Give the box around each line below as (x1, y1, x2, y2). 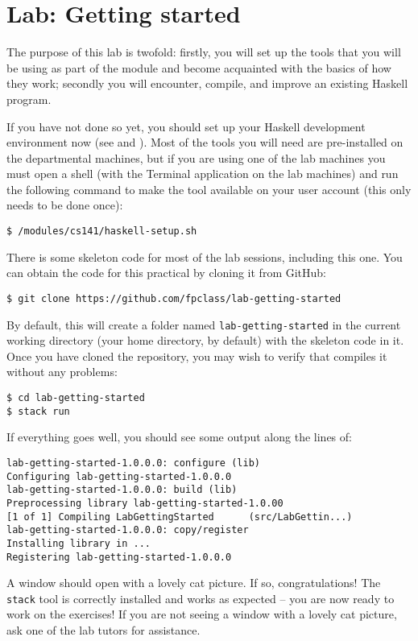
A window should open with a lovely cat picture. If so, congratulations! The (6, 574, 381, 591)
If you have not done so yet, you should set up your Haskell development (6, 118, 366, 134)
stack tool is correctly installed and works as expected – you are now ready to (6, 589, 395, 606)
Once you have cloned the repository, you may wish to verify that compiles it (6, 347, 387, 364)
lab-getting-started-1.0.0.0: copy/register (6, 524, 249, 536)
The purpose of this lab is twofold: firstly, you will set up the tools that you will (6, 43, 401, 60)
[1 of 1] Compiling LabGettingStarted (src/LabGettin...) (6, 511, 353, 523)
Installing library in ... (6, 537, 151, 549)
